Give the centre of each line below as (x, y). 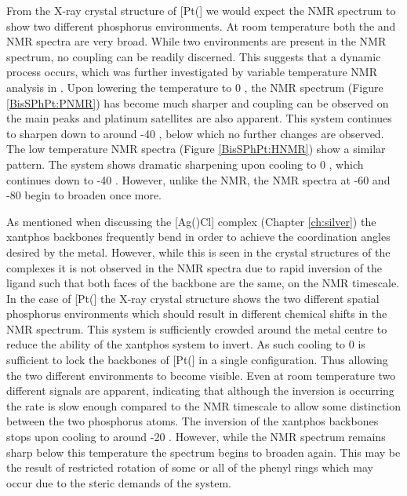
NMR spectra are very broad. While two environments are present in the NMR (196, 41)
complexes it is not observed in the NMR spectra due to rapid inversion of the (194, 267)
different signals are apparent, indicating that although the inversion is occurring (200, 390)
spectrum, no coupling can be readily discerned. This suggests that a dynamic (194, 56)
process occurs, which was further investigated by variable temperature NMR (192, 72)
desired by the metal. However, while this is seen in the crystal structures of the (198, 252)
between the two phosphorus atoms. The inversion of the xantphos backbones (193, 421)
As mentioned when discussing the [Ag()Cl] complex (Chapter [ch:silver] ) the (191, 221)
